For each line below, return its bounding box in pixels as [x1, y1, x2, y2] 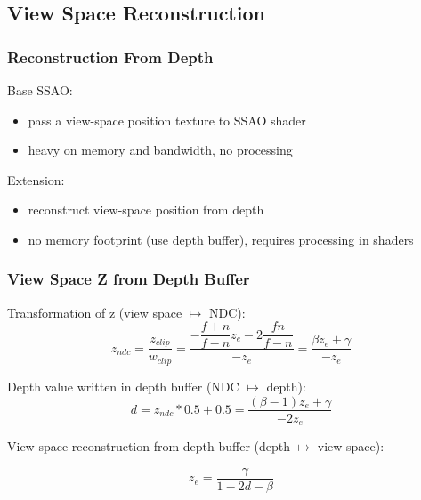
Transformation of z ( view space [7, 302, 182, 321]
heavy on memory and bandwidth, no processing [28, 141, 293, 159]
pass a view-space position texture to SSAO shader [28, 110, 306, 129]
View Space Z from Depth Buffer [7, 268, 250, 290]
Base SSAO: [7, 81, 73, 99]
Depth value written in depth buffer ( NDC [7, 376, 239, 395]
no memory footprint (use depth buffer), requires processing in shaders [28, 230, 414, 248]
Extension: [7, 170, 65, 189]
